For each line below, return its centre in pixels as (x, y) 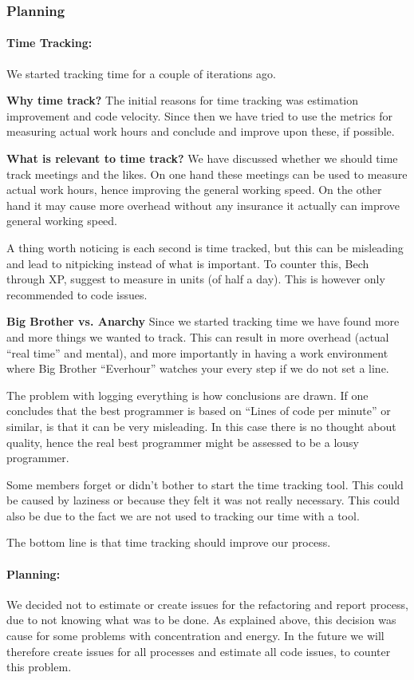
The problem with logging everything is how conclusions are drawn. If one (187, 395)
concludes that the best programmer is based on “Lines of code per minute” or (199, 411)
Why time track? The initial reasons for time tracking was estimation (183, 100)
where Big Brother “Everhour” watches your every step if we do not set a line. (198, 368)
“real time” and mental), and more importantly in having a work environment (197, 352)
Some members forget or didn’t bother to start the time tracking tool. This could (205, 484)
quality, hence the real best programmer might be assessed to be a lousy (183, 442)
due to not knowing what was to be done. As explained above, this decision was (201, 620)
